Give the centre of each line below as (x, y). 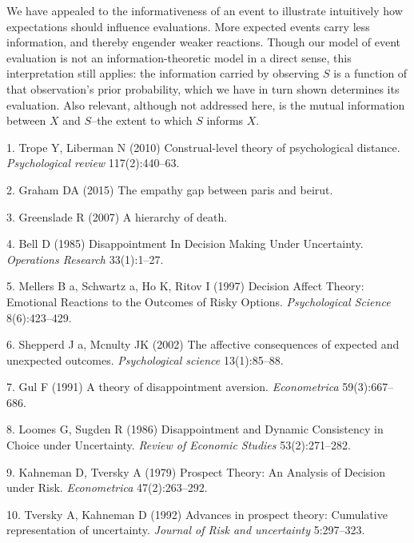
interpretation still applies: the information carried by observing (163, 73)
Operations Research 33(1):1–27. (85, 259)
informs (225, 120)
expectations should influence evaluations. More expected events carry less (188, 26)
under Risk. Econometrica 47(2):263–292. (107, 487)
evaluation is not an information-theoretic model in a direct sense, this (179, 57)
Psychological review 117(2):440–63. (93, 163)
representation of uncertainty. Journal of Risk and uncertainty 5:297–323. (186, 530)
